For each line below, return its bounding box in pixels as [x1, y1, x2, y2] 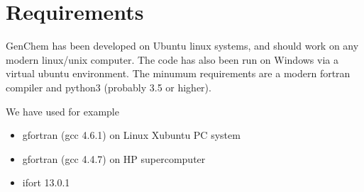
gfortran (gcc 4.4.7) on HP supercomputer [22, 151, 206, 166]
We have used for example [6, 103, 119, 118]
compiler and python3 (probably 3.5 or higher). [6, 79, 211, 94]
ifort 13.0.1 [22, 175, 70, 190]
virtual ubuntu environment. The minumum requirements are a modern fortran [6, 66, 351, 81]
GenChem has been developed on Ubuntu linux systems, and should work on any [6, 38, 359, 53]
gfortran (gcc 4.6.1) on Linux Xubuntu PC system [22, 128, 241, 142]
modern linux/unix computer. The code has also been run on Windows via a [6, 52, 338, 67]
